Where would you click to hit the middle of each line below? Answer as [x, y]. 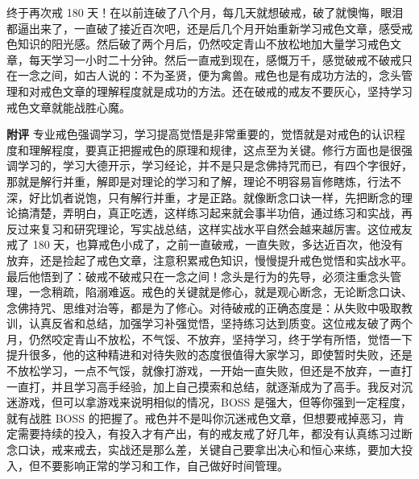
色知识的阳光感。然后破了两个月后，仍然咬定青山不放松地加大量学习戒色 [198, 44]
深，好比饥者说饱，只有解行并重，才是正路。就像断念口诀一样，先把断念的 [204, 197]
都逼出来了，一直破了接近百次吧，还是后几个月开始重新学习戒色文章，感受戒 [209, 28]
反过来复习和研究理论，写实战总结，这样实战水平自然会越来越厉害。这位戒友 [209, 228]
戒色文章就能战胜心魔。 [68, 107]
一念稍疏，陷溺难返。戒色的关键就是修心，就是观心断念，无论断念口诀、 [220, 292]
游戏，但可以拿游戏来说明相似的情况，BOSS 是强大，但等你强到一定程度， [215, 402]
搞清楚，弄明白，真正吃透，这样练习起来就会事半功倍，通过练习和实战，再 [215, 213]
